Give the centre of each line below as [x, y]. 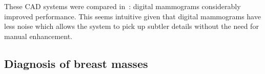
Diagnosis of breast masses [76, 63]
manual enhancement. [38, 36]
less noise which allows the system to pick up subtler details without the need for [131, 26]
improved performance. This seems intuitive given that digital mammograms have [132, 16]
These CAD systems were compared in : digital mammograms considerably [123, 6]
